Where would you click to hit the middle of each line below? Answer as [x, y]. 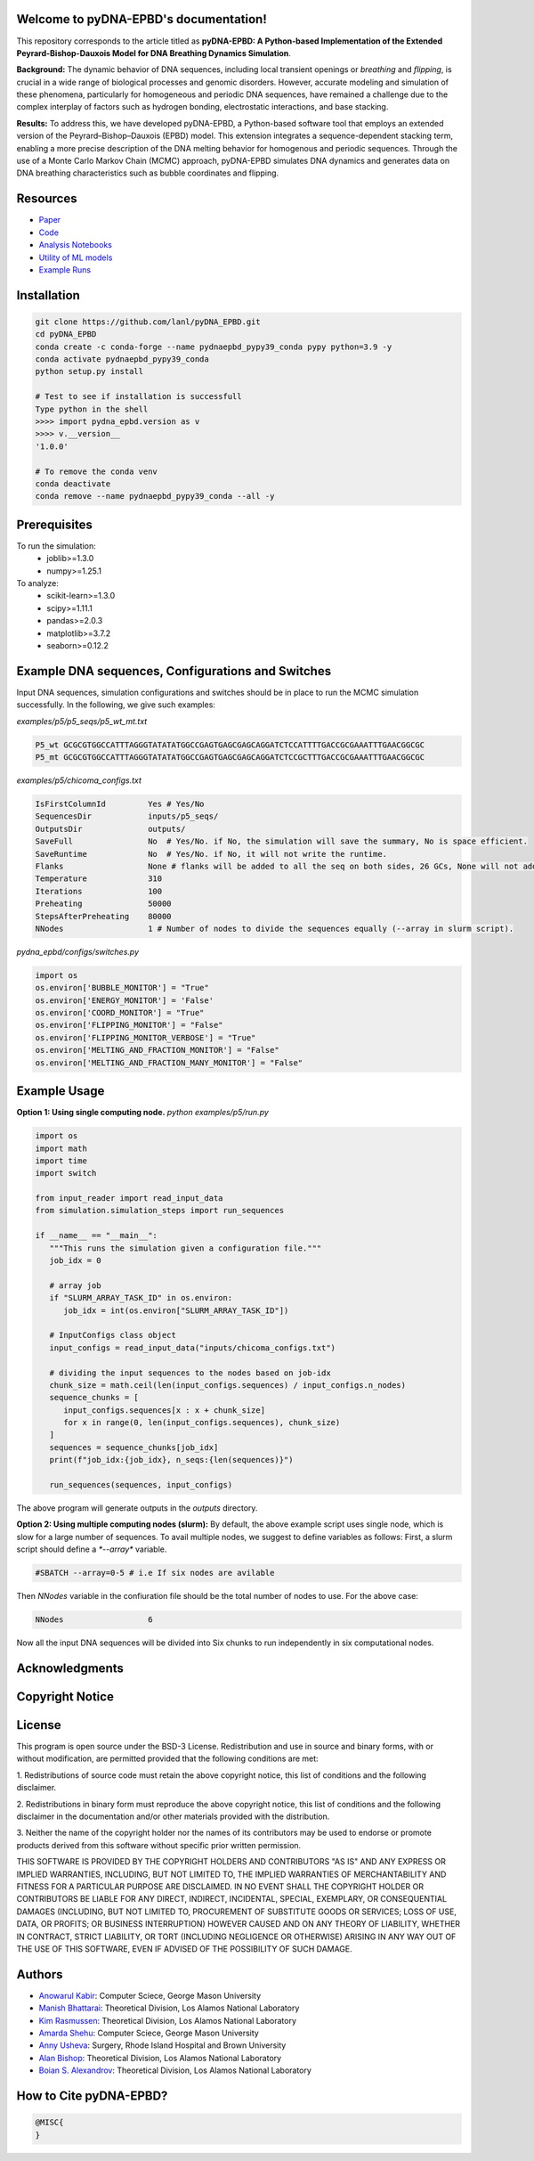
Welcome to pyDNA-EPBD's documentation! [142, 19]
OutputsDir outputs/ [110, 829]
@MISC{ [49, 2123]
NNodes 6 [94, 1620]
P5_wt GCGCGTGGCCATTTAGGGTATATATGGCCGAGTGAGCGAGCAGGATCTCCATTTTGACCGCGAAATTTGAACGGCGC [230, 745]
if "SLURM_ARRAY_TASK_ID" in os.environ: [141, 1298]
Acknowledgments [70, 1668]
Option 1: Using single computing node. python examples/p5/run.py [142, 1113]
